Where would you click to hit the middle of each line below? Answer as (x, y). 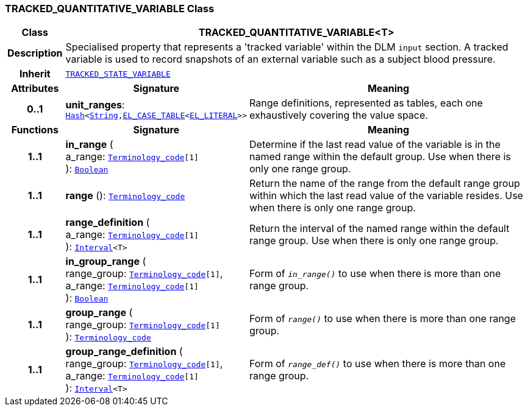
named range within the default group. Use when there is (380, 157)
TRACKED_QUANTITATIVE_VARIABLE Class (110, 9)
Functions (35, 130)
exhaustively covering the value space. (339, 115)
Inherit (35, 74)
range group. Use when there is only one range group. (374, 241)
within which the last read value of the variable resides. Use (386, 196)
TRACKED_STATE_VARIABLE (118, 74)
